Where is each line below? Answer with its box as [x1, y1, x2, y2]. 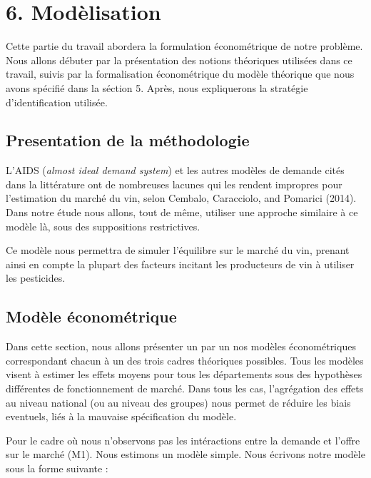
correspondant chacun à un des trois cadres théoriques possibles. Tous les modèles [6, 352, 364, 367]
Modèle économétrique [6, 305, 177, 327]
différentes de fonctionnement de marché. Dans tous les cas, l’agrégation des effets [6, 381, 364, 396]
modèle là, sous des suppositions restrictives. [6, 218, 200, 233]
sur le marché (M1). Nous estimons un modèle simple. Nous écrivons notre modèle [6, 447, 365, 462]
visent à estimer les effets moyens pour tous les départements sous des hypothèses [6, 367, 362, 382]
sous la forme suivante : [6, 461, 108, 475]
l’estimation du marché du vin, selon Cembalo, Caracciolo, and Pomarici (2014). [6, 190, 357, 205]
